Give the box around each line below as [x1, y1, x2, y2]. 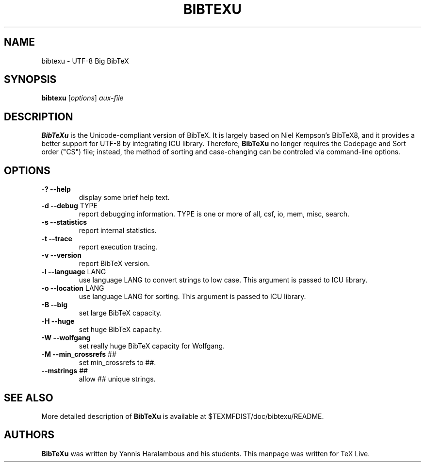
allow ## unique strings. [79, 375, 156, 383]
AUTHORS [4, 429, 55, 441]
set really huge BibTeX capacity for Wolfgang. [79, 342, 225, 350]
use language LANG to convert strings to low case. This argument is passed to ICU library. [79, 276, 368, 284]
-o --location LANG [41, 284, 104, 293]
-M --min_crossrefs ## [41, 350, 116, 359]
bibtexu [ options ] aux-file [41, 94, 124, 102]
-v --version [41, 251, 82, 260]
